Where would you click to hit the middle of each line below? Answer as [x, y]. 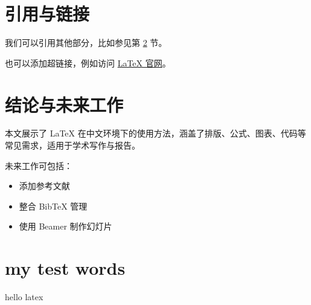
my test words [65, 268]
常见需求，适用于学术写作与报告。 [72, 145]
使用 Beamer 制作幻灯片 [66, 226]
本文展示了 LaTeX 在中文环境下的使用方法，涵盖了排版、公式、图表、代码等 [155, 133]
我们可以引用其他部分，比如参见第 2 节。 [86, 43]
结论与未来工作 [64, 104]
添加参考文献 [44, 186]
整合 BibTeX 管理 [53, 206]
